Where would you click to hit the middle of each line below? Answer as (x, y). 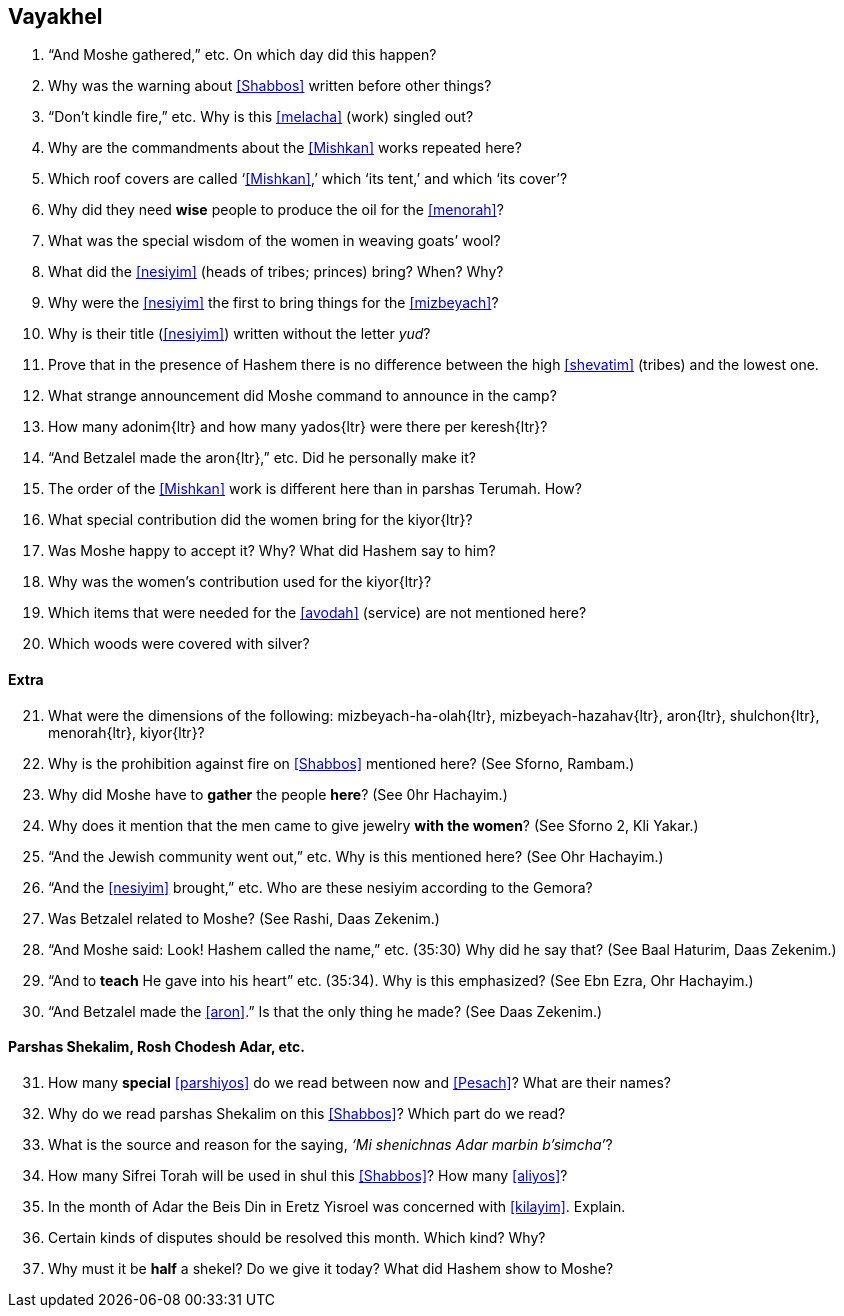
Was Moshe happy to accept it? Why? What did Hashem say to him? (272, 551)
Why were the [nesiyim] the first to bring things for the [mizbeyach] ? (273, 303)
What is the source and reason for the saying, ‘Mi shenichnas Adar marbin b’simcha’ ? (330, 1144)
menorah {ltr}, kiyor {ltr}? (126, 732)
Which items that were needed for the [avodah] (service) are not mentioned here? (317, 613)
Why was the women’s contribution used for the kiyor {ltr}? (240, 582)
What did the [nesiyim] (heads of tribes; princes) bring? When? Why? (276, 272)
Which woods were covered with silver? (179, 644)
